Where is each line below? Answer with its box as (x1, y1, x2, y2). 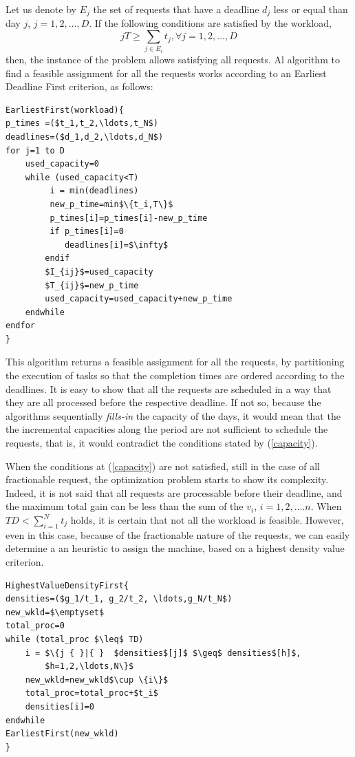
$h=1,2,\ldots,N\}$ (45, 661, 134, 672)
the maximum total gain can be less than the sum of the (6, 499, 244, 513)
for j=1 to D (6, 145, 65, 156)
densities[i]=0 (25, 701, 94, 712)
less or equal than (273, 2, 348, 16)
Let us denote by (6, 2, 76, 16)
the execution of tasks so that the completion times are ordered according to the (6, 368, 345, 383)
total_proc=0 (6, 621, 65, 631)
